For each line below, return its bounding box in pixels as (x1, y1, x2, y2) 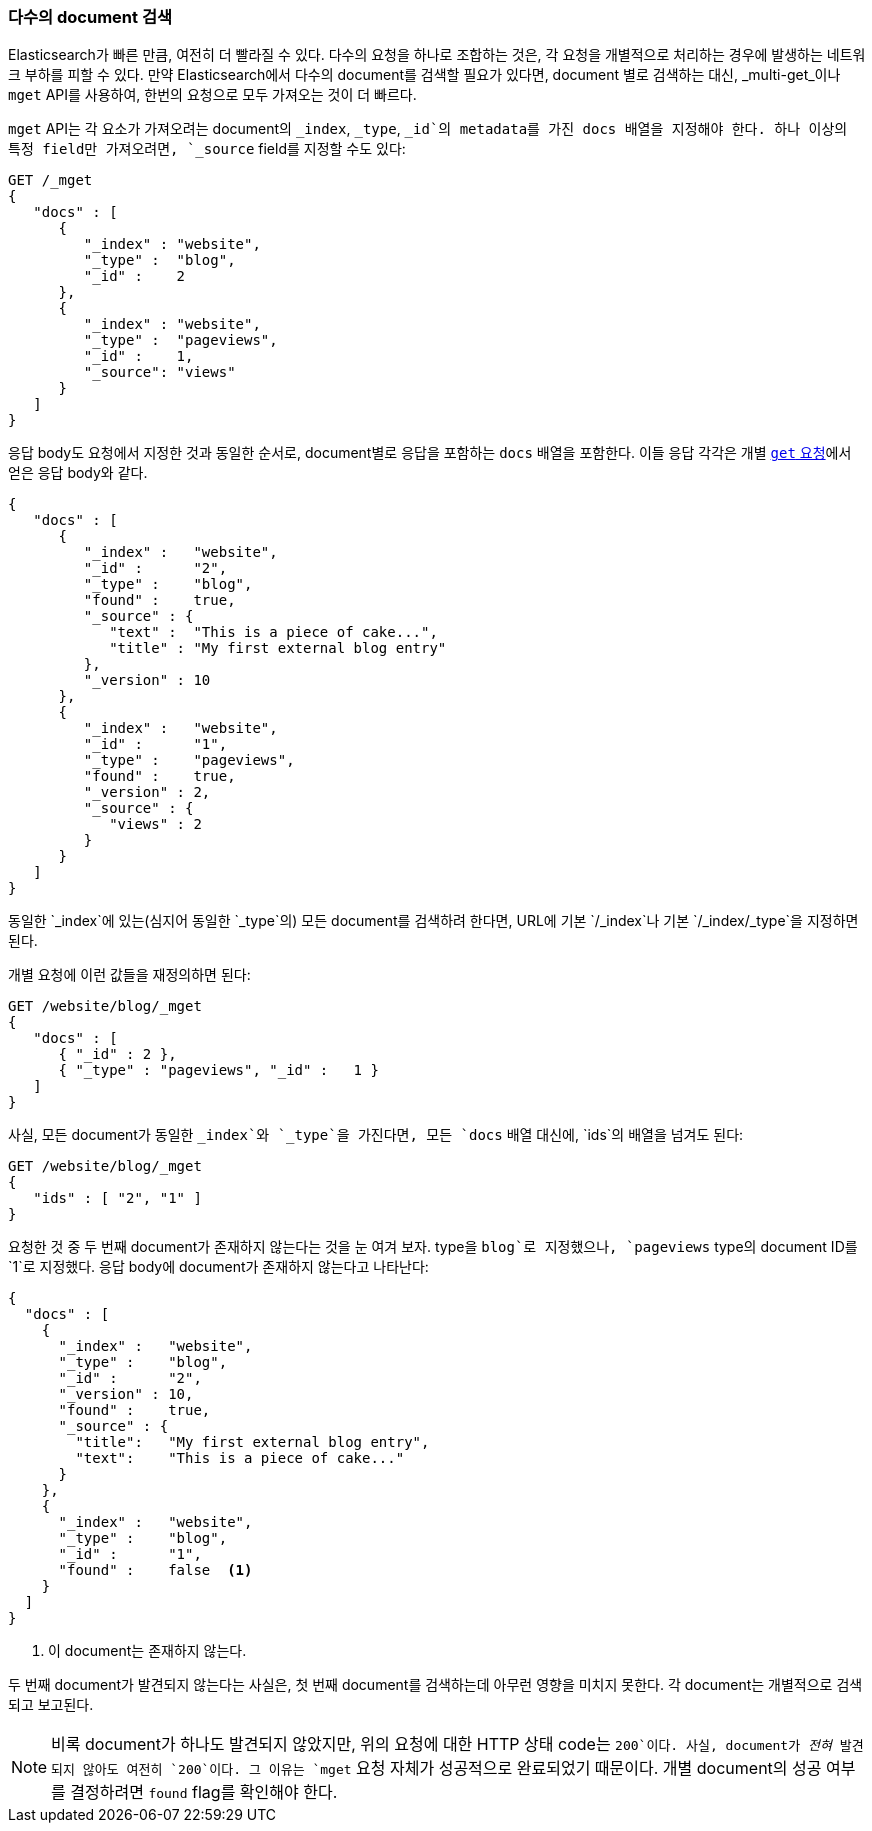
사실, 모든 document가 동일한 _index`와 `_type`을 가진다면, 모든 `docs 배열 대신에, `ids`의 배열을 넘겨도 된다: (8, 1126, 744, 1144)
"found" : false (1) (58, 1562, 253, 1579)
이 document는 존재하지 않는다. (48, 1642, 247, 1660)
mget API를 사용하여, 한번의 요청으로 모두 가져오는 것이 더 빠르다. (8, 86, 417, 104)
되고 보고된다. (8, 1696, 94, 1714)
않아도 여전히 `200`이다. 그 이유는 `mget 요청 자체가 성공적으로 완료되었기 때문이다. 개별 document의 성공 (82, 1758, 822, 1779)
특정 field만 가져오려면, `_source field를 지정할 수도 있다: (8, 140, 406, 158)
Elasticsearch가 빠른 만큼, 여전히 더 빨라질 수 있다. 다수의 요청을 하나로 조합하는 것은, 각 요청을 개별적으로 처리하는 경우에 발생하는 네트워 (8, 46, 866, 64)
